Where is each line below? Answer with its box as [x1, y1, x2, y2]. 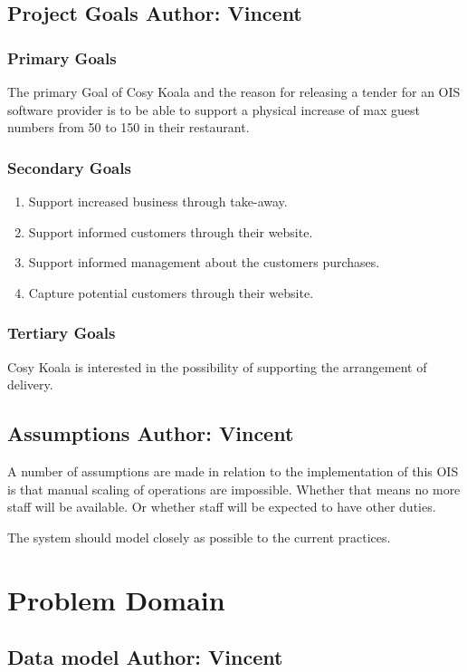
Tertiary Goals [7, 322, 116, 344]
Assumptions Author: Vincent [7, 419, 294, 447]
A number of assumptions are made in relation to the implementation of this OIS [7, 461, 459, 480]
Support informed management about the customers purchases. [28, 253, 380, 272]
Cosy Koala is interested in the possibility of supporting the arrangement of [7, 357, 427, 376]
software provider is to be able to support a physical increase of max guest [7, 100, 421, 119]
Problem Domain [7, 581, 225, 618]
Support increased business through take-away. [28, 192, 288, 210]
